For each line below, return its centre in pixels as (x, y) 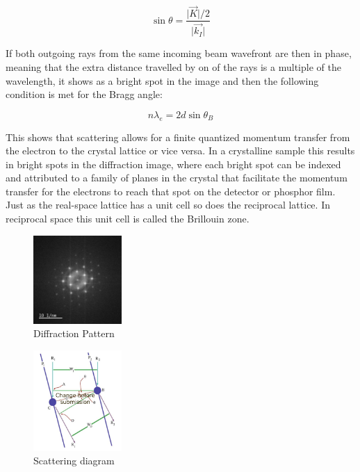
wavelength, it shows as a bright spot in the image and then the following (162, 80)
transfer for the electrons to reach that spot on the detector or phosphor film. (171, 191)
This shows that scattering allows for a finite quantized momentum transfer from (178, 137)
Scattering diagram (74, 461)
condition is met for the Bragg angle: (84, 94)
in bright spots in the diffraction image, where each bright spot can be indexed (173, 164)
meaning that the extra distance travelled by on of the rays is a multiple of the (173, 66)
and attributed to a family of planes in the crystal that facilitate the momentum (177, 178)
